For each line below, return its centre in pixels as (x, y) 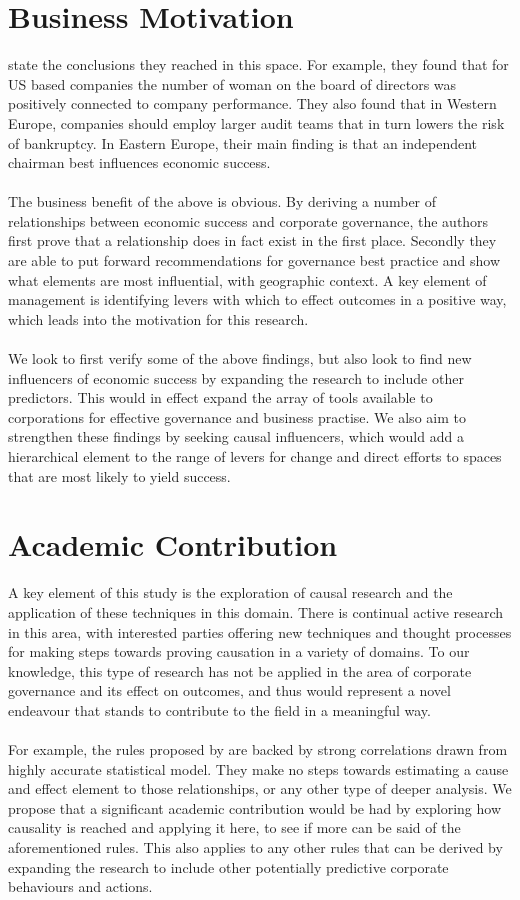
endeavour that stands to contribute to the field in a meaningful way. (219, 709)
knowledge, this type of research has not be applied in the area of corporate (240, 670)
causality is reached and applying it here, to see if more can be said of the (234, 827)
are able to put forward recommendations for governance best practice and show (254, 260)
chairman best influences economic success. (139, 162)
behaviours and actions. (80, 886)
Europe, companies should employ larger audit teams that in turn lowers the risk (256, 122)
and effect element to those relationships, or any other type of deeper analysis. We (260, 788)
